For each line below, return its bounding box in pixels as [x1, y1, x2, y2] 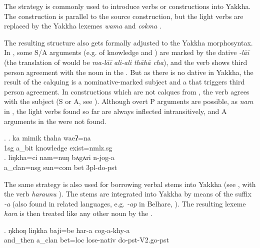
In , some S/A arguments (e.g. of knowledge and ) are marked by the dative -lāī [4, 47, 249, 57]
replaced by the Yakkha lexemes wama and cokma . [4, 20, 161, 31]
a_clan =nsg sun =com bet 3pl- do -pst [4, 161, 117, 172]
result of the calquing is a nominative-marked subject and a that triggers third [4, 76, 245, 87]
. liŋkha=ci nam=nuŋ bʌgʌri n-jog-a [4, 152, 114, 162]
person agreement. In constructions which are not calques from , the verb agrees [4, 86, 249, 96]
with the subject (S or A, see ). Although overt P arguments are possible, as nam [4, 96, 253, 106]
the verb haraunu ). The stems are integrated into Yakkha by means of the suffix [4, 188, 251, 199]
